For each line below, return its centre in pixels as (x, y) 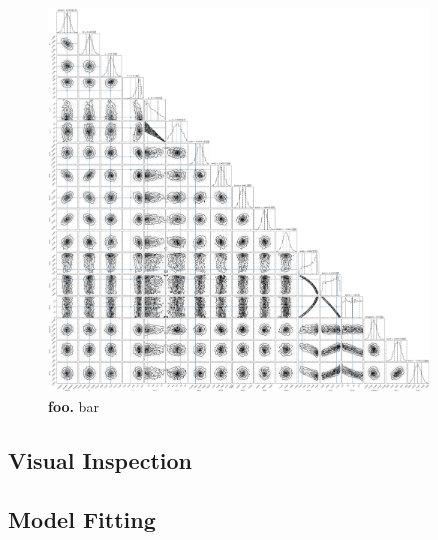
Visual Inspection (100, 459)
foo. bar (73, 405)
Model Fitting (82, 518)
